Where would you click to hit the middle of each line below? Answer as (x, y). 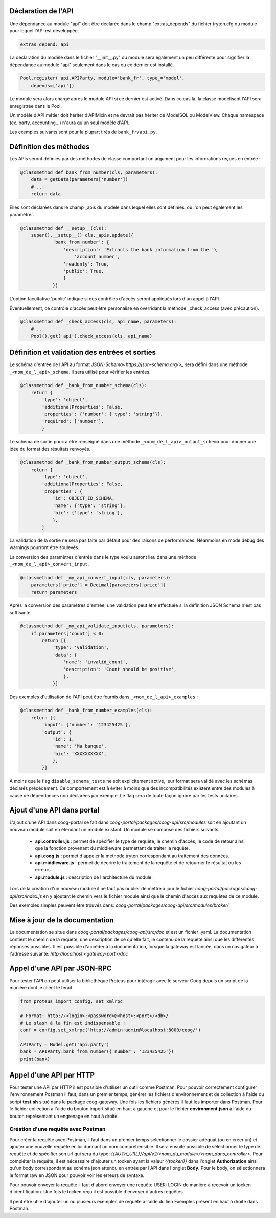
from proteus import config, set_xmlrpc (71, 1001)
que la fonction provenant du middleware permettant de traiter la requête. (112, 848)
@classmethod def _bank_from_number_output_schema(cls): (93, 462)
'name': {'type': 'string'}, (89, 505)
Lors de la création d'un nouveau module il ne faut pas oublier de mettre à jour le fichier (102, 889)
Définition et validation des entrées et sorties (83, 352)
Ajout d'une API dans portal (54, 810)
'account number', (97, 257)
